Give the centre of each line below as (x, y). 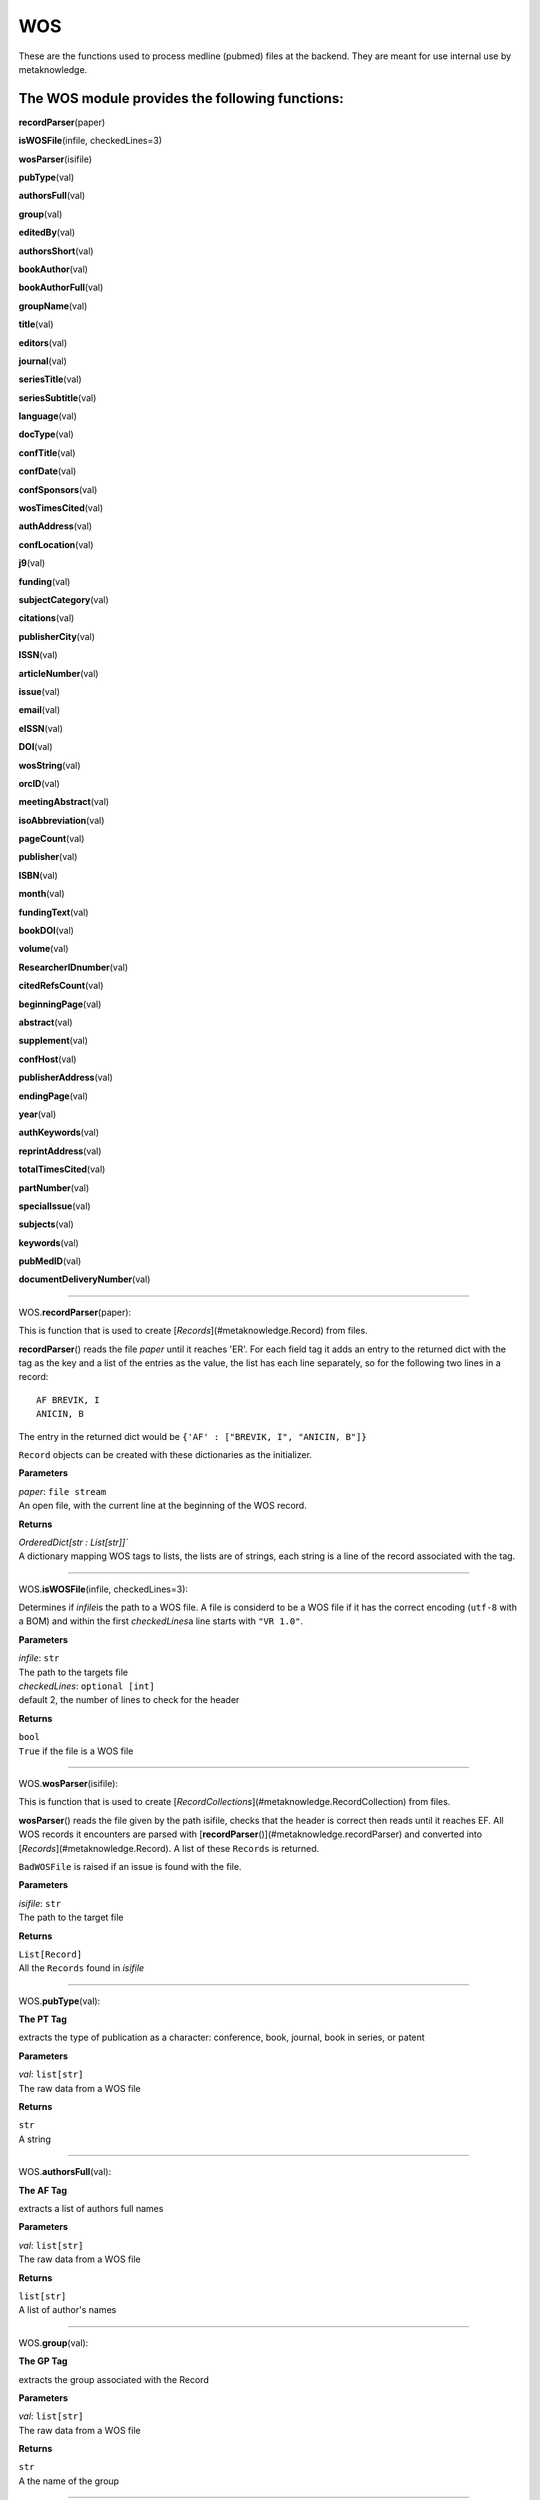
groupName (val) (53, 306)
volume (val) (43, 949)
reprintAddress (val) (60, 1151)
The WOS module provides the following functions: (181, 98)
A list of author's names (67, 2310)
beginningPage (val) (60, 1004)
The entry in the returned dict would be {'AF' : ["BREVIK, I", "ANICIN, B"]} (192, 1436)
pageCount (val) (51, 839)
